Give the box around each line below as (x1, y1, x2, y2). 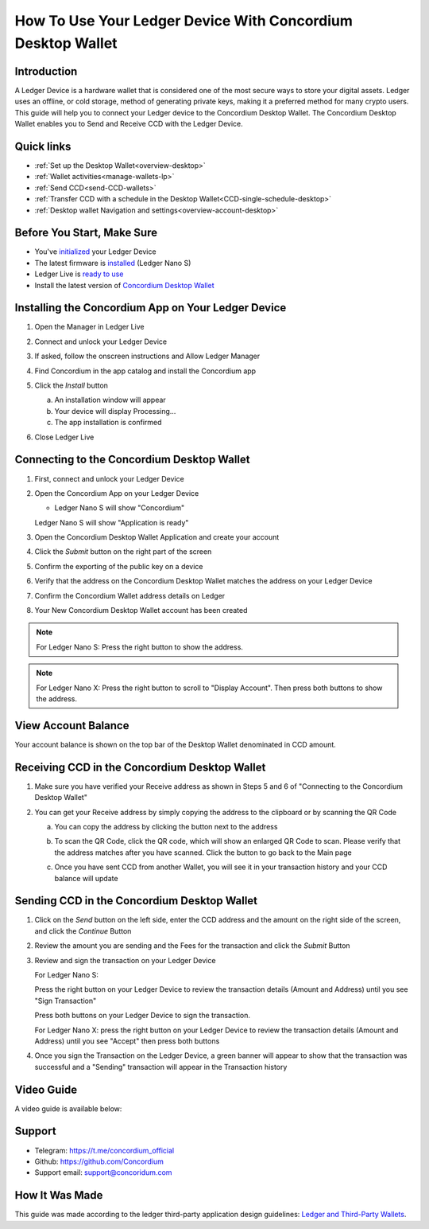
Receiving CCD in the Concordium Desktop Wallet (14, 760, 266, 774)
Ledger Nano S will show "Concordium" (54, 503, 185, 513)
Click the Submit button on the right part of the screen (34, 547, 212, 556)
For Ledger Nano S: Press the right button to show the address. (36, 642, 244, 652)
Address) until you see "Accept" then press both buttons (34, 1036, 220, 1046)
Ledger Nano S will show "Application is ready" (34, 517, 189, 527)
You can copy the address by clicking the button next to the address (54, 821, 278, 831)
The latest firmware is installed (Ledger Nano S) (34, 258, 191, 267)
